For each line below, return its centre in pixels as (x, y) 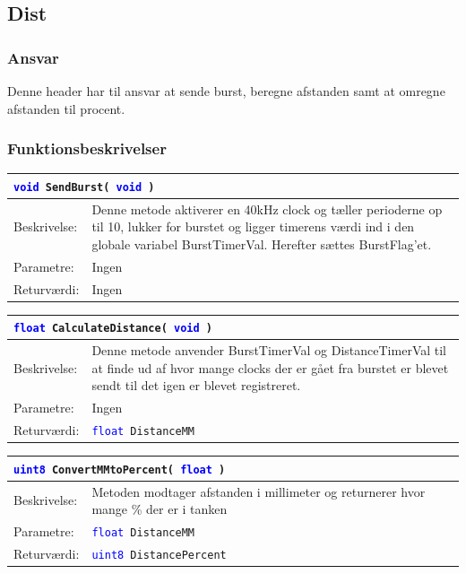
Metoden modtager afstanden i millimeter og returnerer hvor (259, 491)
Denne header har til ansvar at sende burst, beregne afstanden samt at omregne (226, 91)
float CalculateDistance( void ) (113, 329)
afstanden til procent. (66, 108)
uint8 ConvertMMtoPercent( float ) (120, 470)
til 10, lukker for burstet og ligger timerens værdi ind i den (253, 226)
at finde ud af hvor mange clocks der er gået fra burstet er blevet (270, 367)
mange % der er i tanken (160, 509)
